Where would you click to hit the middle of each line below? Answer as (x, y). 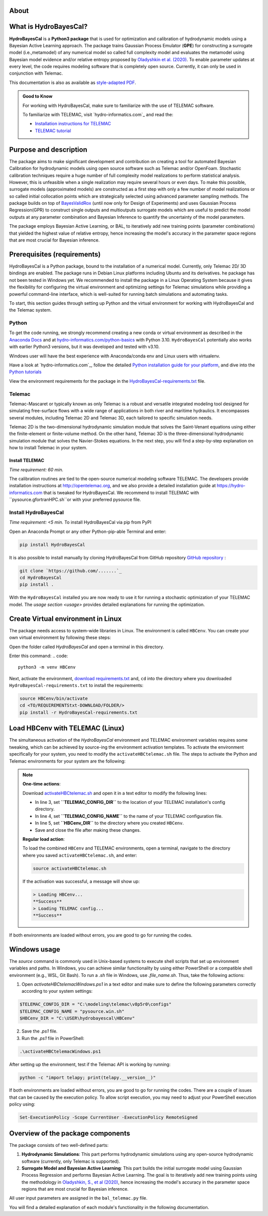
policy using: (22, 1104)
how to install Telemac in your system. (48, 448)
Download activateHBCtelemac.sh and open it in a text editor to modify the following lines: (115, 793)
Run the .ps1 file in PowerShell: (53, 1038)
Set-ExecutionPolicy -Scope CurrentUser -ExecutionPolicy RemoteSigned (109, 1118)
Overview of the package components (70, 1133)
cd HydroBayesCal (41, 578)
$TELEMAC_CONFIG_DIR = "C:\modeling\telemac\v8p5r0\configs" (96, 1004)
